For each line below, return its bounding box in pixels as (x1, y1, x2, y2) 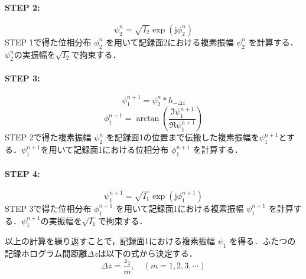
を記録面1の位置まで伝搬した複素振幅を (106, 131, 259, 143)
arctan (136, 114, 159, 123)
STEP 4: (5, 167, 40, 179)
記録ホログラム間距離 (5, 247, 87, 260)
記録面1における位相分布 (73, 143, 169, 156)
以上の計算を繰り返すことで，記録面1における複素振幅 (5, 235, 216, 247)
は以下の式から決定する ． (97, 247, 197, 260)
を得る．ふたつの (229, 235, 296, 247)
